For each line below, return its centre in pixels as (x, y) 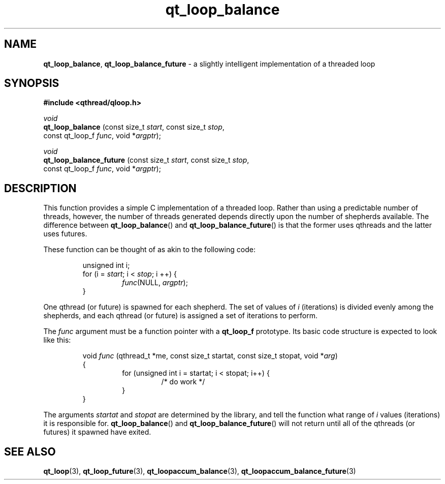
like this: (57, 340)
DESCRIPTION (40, 188)
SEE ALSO (30, 451)
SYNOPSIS (32, 83)
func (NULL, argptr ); (155, 283)
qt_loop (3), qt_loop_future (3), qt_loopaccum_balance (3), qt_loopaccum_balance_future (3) (200, 471)
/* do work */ (183, 382)
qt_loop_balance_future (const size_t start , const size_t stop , (146, 160)
